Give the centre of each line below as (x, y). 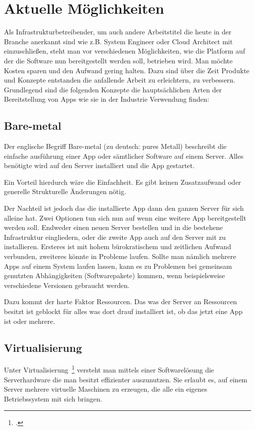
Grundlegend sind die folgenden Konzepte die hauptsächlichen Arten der (113, 89)
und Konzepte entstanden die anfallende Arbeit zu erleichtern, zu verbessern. (120, 80)
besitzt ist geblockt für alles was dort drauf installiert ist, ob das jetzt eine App (123, 311)
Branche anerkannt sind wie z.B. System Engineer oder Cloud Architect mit (118, 41)
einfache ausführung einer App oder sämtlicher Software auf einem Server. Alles (124, 156)
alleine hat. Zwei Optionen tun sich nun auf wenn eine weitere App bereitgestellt (125, 217)
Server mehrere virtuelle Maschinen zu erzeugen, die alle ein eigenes (106, 389)
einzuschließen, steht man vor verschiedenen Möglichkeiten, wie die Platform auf (125, 51)
